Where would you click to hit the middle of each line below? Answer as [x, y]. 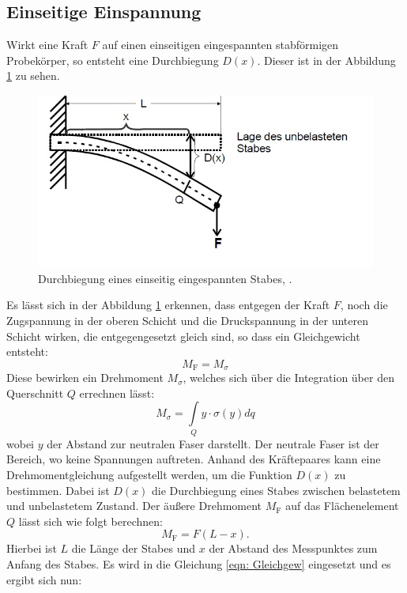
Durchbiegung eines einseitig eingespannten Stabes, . [165, 278]
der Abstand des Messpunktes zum [293, 548]
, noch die [364, 305]
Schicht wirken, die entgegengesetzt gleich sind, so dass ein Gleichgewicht [183, 336]
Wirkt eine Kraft [47, 45]
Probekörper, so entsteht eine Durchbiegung [113, 60]
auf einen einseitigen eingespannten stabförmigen [220, 45]
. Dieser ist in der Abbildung [326, 60]
